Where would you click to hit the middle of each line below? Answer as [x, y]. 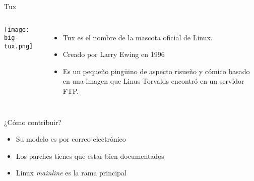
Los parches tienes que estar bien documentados [90, 156]
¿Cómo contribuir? [33, 122]
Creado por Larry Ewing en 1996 [114, 54]
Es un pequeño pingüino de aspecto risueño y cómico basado [156, 71]
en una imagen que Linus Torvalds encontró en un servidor [153, 81]
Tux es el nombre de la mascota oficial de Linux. [138, 37]
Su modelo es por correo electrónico [71, 139]
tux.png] [19, 46]
